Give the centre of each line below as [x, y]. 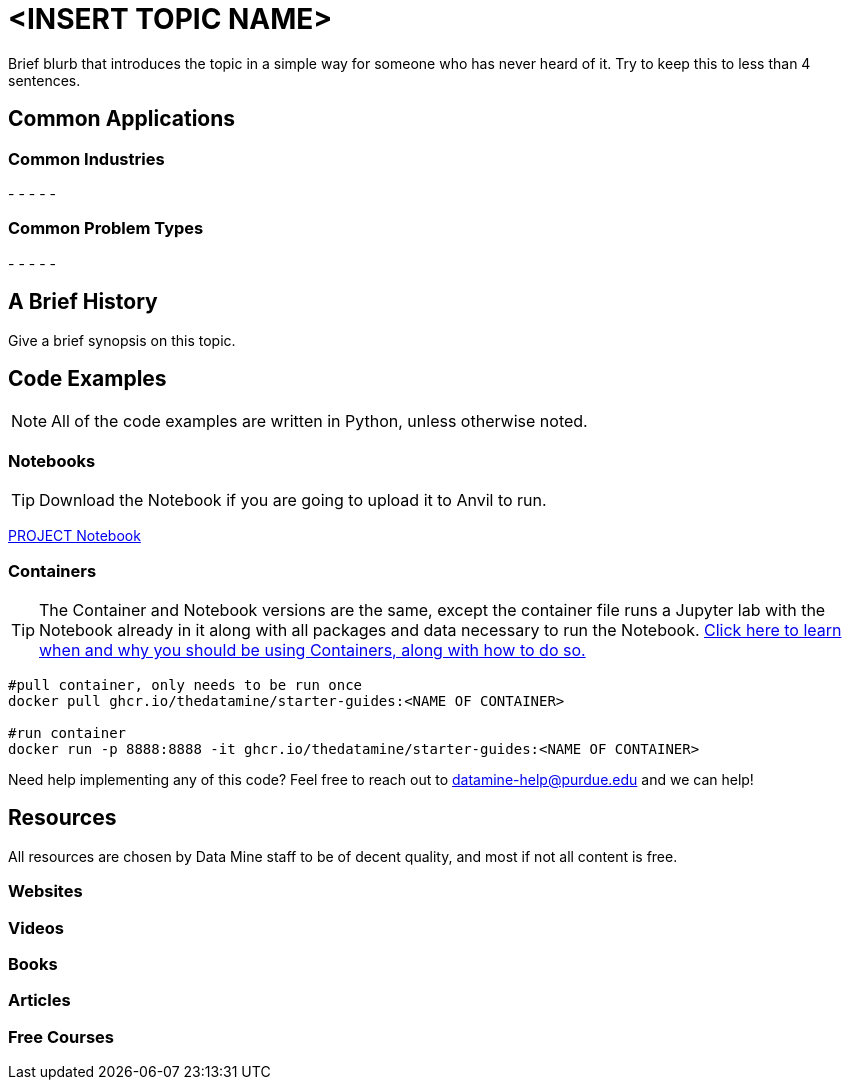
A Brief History [83, 302]
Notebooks [52, 460]
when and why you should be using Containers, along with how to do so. [312, 649]
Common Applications [122, 119]
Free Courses [61, 1036]
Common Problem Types [106, 228]
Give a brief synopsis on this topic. [122, 340]
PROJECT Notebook [74, 536]
